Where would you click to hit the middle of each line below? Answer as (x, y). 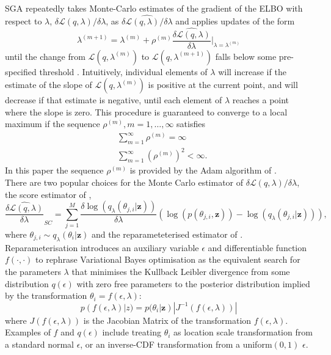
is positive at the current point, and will (223, 85)
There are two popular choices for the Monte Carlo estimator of (124, 182)
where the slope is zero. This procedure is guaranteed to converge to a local (146, 112)
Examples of (28, 332)
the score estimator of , (48, 194)
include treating (132, 332)
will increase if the (252, 71)
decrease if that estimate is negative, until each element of (114, 100)
